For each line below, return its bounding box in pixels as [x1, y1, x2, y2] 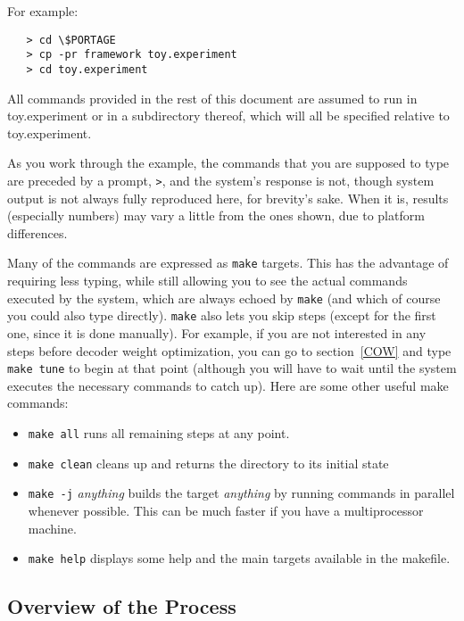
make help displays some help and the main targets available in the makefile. [28, 549, 451, 567]
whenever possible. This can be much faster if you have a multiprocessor [28, 501, 424, 519]
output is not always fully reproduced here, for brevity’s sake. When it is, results [7, 188, 449, 207]
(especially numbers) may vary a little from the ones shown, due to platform [7, 206, 425, 225]
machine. [28, 518, 77, 537]
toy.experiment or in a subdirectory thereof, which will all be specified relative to [7, 106, 450, 125]
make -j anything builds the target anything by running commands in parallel [28, 484, 455, 502]
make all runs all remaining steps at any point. [28, 423, 290, 442]
